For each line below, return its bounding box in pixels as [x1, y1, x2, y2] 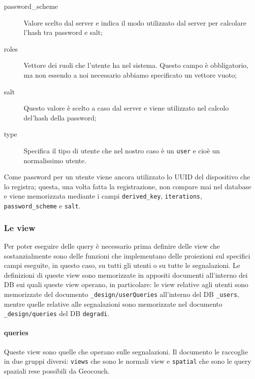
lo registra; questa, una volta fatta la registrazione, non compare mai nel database [4, 181, 252, 191]
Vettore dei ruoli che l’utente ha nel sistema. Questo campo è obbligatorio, [24, 60, 249, 70]
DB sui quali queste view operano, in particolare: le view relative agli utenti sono [4, 279, 249, 290]
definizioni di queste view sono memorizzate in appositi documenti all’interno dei [4, 269, 248, 280]
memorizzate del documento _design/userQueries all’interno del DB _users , [4, 289, 239, 299]
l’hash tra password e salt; [24, 27, 103, 37]
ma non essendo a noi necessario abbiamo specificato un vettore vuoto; [24, 69, 237, 80]
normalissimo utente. [24, 155, 87, 165]
